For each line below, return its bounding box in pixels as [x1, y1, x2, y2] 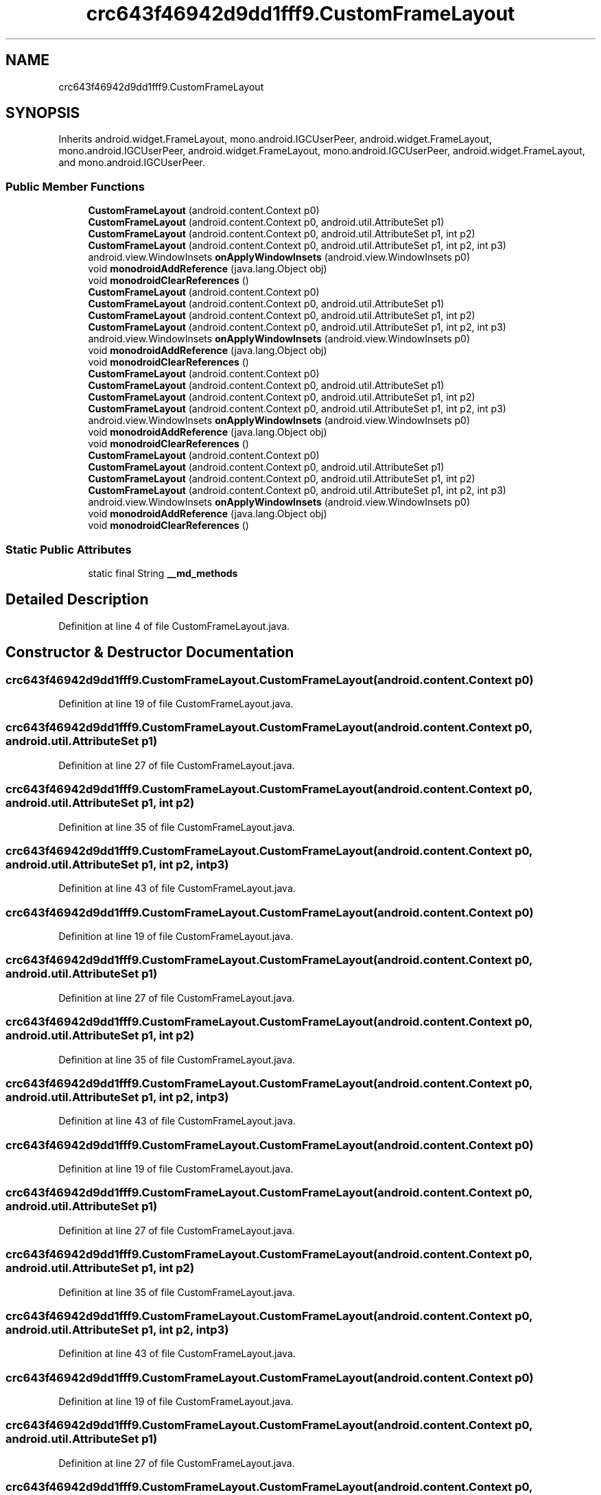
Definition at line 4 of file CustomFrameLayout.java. [58, 620, 290, 632]
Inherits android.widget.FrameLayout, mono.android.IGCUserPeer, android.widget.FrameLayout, [58, 133, 492, 145]
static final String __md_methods [88, 567, 238, 579]
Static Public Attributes [5, 542, 132, 556]
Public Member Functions [5, 179, 145, 193]
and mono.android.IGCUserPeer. [58, 156, 206, 169]
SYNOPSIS [5, 104, 80, 122]
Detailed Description [5, 591, 149, 609]
